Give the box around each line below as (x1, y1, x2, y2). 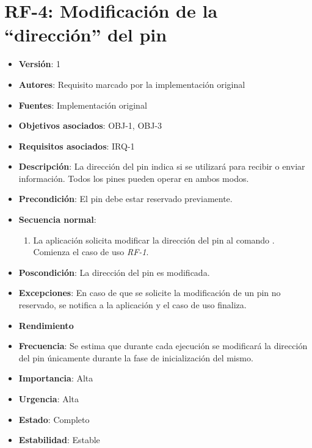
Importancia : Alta (18, 372, 93, 385)
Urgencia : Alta (18, 392, 79, 405)
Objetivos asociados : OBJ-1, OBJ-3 (18, 119, 162, 132)
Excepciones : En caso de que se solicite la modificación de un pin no (18, 286, 281, 299)
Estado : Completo (18, 413, 90, 425)
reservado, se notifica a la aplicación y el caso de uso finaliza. (18, 298, 247, 311)
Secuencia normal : (18, 213, 96, 226)
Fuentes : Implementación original (18, 98, 147, 111)
